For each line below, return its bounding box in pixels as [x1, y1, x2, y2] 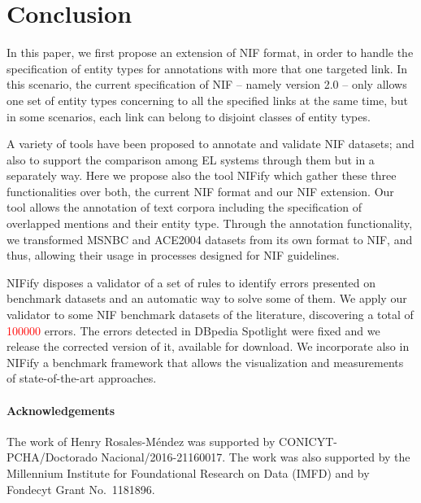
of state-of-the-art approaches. [7, 370, 157, 387]
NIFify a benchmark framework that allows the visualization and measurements [7, 353, 404, 370]
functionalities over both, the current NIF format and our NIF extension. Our [7, 182, 394, 199]
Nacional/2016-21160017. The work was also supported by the [101, 448, 410, 466]
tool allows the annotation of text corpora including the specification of [7, 199, 362, 216]
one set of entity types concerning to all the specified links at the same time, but [7, 91, 408, 108]
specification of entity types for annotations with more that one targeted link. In [7, 59, 408, 77]
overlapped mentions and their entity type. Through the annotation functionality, [7, 215, 413, 232]
